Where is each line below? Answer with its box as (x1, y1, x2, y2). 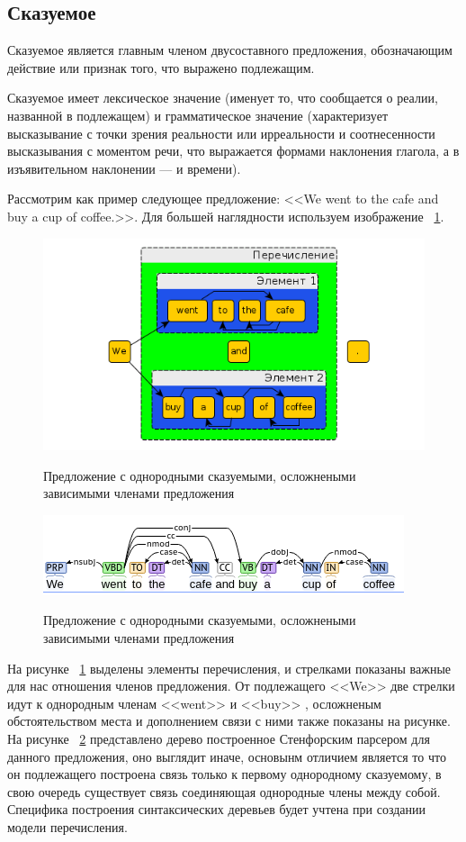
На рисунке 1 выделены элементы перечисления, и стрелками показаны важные (7, 658, 452, 677)
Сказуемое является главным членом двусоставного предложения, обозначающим (7, 41, 453, 59)
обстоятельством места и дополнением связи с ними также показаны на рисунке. (7, 711, 451, 730)
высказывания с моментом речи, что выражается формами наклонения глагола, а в (7, 141, 460, 160)
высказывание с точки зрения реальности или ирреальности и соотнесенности (7, 123, 435, 142)
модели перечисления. (7, 818, 128, 836)
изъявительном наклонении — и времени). (7, 158, 241, 177)
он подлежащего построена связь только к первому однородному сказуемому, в (7, 765, 442, 783)
